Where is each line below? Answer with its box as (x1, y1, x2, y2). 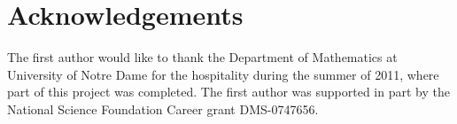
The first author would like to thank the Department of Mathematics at (7, 48, 398, 66)
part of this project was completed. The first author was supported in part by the (7, 82, 450, 101)
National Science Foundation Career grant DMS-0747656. (7, 99, 319, 118)
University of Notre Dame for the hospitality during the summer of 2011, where (7, 65, 439, 83)
